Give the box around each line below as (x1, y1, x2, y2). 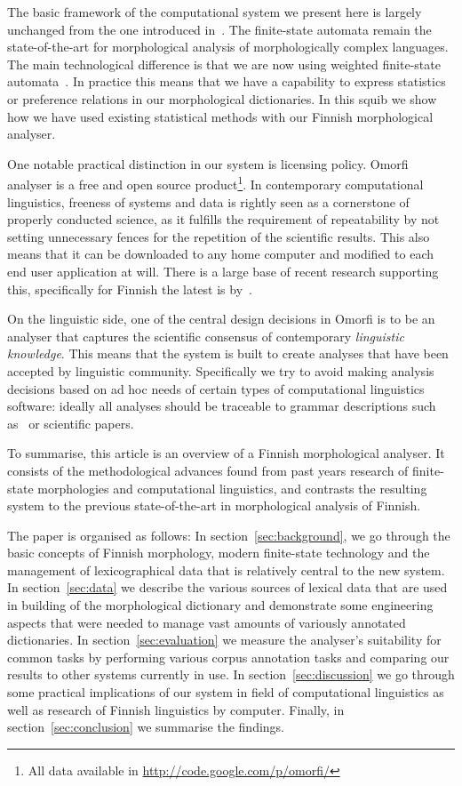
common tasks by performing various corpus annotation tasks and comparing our (7, 647, 450, 666)
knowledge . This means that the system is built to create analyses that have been (7, 344, 449, 363)
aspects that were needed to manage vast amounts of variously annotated (7, 613, 406, 631)
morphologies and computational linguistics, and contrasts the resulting (37, 478, 427, 497)
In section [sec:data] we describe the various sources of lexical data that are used (7, 578, 448, 597)
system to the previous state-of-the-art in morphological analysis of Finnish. (7, 496, 421, 515)
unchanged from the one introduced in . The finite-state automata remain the (7, 20, 432, 38)
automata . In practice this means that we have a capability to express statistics (7, 72, 446, 91)
